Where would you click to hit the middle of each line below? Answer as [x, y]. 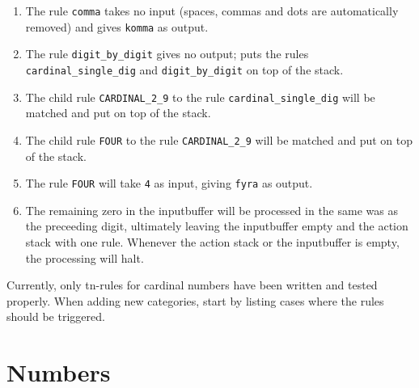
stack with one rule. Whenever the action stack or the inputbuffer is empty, [212, 241]
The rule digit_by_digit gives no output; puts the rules [167, 54]
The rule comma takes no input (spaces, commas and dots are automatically [212, 11]
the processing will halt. [85, 257]
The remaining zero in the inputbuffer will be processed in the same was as [212, 210]
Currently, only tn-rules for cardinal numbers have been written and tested [192, 285]
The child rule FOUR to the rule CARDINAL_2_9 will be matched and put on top [219, 139]
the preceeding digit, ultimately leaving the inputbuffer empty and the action [217, 226]
